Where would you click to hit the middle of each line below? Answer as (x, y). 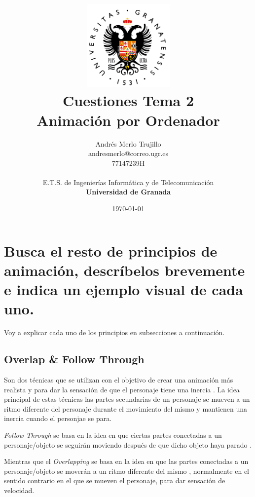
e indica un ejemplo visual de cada (124, 289)
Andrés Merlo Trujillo (128, 143)
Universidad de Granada (128, 192)
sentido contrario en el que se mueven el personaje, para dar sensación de (115, 480)
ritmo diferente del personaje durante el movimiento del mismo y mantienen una (126, 408)
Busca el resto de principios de (111, 250)
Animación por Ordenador (128, 120)
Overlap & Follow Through (74, 359)
